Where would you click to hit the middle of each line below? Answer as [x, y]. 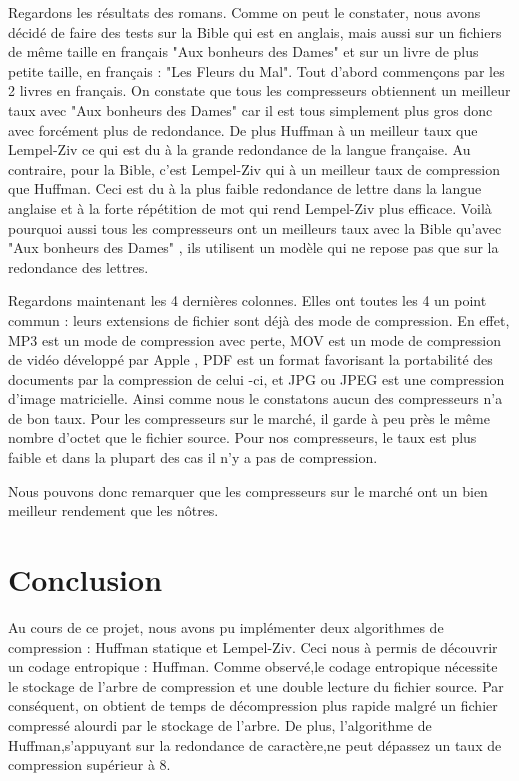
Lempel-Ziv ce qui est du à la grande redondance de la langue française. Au [239, 149]
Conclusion [85, 579]
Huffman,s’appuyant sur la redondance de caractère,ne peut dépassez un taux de [255, 744]
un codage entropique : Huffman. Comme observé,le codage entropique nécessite [253, 666]
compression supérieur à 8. [89, 764]
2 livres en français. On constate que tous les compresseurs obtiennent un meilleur [259, 90]
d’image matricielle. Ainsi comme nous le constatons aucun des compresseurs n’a [255, 398]
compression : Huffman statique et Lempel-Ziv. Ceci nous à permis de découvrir [253, 646]
